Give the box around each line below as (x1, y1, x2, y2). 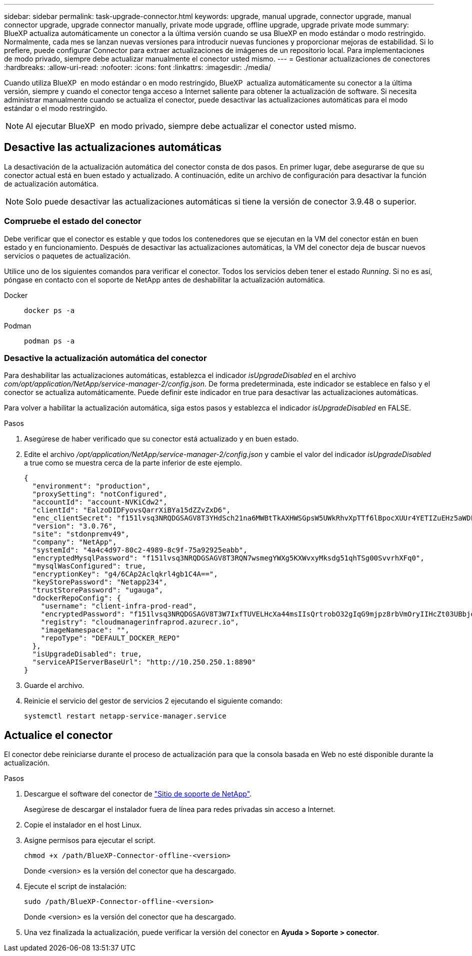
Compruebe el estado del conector (4, 216, 141, 226)
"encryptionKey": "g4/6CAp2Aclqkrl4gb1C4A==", (32, 570, 218, 578)
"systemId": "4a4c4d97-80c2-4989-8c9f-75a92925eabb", (32, 546, 247, 554)
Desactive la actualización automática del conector (4, 352, 207, 363)
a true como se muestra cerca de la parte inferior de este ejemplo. (24, 458, 242, 467)
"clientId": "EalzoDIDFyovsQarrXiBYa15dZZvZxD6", (32, 506, 231, 514)
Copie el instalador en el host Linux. (24, 820, 142, 829)
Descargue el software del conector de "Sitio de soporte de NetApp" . (24, 789, 252, 798)
